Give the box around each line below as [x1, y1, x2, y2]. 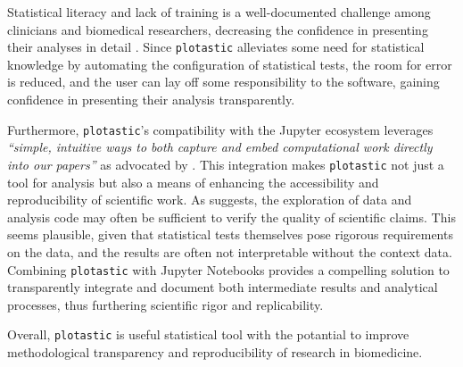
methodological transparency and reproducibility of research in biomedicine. [7, 343, 423, 361]
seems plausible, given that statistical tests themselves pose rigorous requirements [7, 225, 453, 244]
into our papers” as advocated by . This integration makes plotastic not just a [7, 154, 444, 173]
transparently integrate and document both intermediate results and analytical [7, 278, 438, 296]
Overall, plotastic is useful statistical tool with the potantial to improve [7, 325, 409, 344]
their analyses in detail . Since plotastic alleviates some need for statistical [7, 38, 425, 56]
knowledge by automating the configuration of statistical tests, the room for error [7, 54, 452, 73]
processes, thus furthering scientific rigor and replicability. [7, 295, 324, 313]
